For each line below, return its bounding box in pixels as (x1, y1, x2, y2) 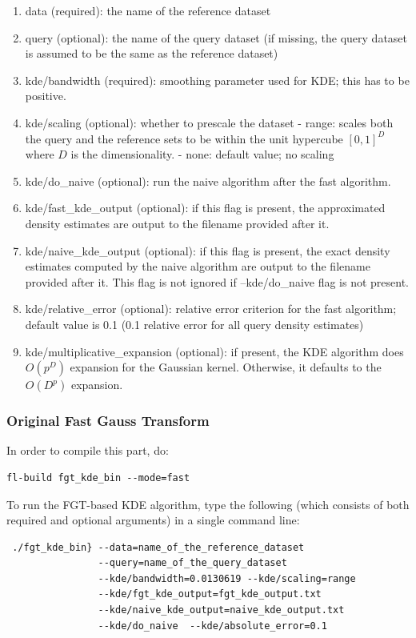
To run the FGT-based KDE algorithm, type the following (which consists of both (6, 496, 410, 512)
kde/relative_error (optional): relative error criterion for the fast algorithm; (25, 300, 397, 317)
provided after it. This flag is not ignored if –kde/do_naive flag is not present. (25, 273, 410, 290)
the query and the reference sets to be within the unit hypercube (25, 130, 343, 146)
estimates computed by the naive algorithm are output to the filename (25, 258, 370, 275)
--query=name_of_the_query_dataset (98, 557, 287, 569)
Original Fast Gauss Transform (6, 411, 210, 431)
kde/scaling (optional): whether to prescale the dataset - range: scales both (25, 114, 394, 130)
